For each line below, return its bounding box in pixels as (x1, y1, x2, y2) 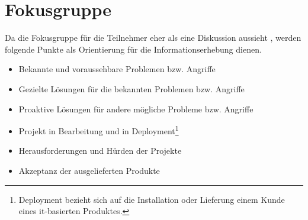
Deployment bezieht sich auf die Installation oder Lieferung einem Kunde (18, 193, 285, 205)
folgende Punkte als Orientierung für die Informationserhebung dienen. (5, 43, 262, 55)
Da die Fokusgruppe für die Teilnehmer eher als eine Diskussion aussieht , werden (5, 31, 301, 44)
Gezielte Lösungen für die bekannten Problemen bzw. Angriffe (18, 82, 245, 95)
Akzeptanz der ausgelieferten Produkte (18, 164, 160, 176)
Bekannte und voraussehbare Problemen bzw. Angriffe (18, 63, 216, 75)
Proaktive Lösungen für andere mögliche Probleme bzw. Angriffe (18, 102, 254, 115)
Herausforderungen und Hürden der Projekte (18, 144, 182, 157)
